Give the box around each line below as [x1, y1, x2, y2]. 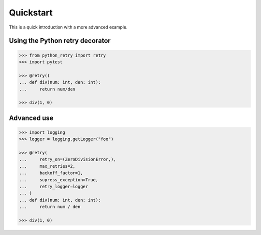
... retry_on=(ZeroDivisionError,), [19, 157, 116, 162]
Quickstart [9, 7, 53, 18]
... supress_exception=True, [19, 177, 99, 182]
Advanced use [9, 114, 54, 122]
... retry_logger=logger [19, 184, 88, 189]
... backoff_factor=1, [19, 170, 83, 176]
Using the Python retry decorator [9, 37, 111, 45]
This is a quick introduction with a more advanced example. [9, 24, 128, 30]
